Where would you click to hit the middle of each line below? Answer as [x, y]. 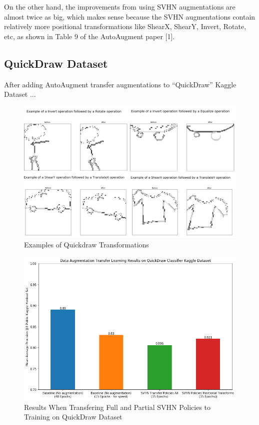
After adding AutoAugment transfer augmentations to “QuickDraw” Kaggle [120, 84]
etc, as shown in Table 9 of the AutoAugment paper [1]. [89, 36]
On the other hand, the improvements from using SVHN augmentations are [120, 7]
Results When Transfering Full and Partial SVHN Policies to [117, 407]
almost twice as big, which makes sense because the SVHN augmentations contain [130, 16]
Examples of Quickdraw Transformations [86, 245]
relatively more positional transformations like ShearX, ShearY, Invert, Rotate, [125, 26]
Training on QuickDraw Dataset [73, 417]
